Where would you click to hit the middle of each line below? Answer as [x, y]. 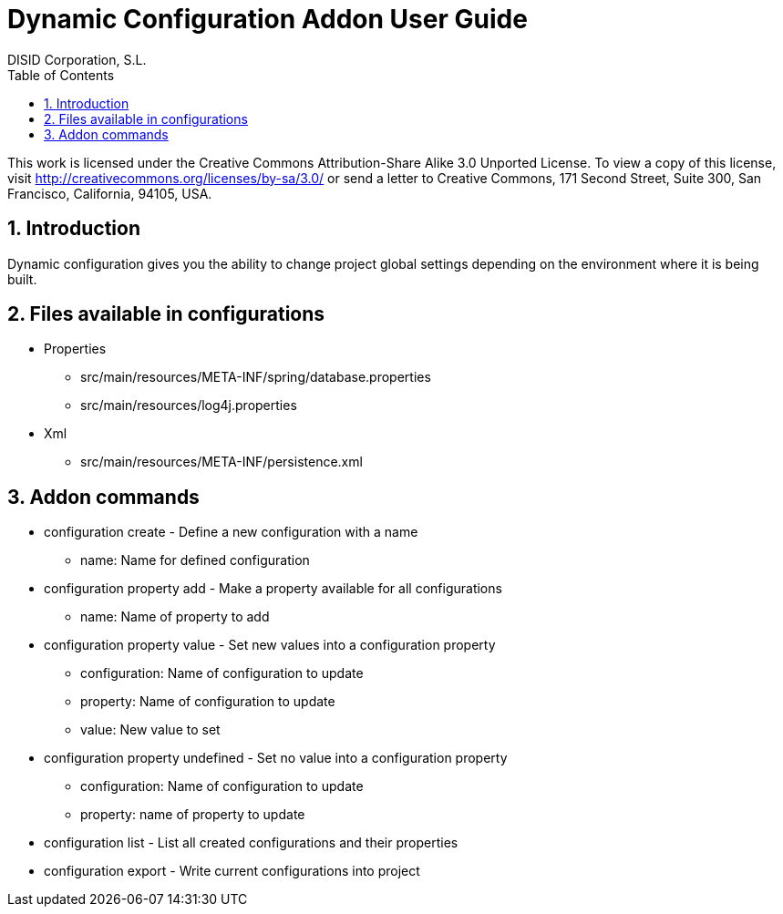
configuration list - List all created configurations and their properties [251, 843]
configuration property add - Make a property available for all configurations [273, 589]
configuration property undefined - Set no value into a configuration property [276, 758]
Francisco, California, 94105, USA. [110, 193]
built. [22, 279]
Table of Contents [61, 75]
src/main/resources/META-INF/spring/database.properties [256, 377]
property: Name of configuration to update [208, 702]
